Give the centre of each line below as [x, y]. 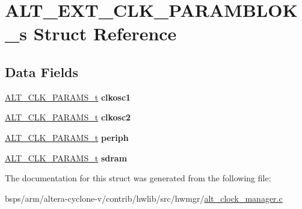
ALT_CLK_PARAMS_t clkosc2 [68, 117]
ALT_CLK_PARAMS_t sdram [66, 158]
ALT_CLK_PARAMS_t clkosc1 [68, 97]
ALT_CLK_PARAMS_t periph [67, 137]
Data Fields [42, 71]
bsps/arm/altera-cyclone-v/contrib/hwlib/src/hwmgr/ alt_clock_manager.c [144, 198]
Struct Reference [105, 33]
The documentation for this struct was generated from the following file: [138, 178]
